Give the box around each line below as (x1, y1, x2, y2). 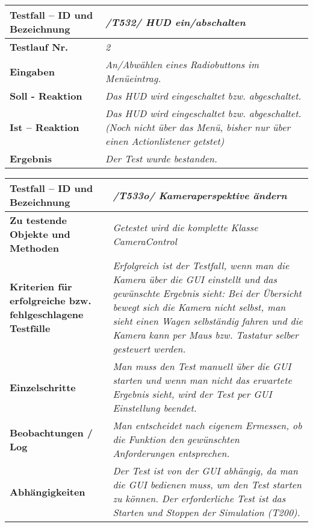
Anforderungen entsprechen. (113, 446, 230, 460)
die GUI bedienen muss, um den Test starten (113, 477, 302, 491)
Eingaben (10, 64, 55, 78)
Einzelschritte (10, 380, 76, 394)
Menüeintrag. (105, 71, 161, 85)
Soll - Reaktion (10, 89, 82, 103)
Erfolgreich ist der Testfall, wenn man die (113, 258, 290, 272)
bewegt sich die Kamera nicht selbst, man (113, 300, 286, 314)
